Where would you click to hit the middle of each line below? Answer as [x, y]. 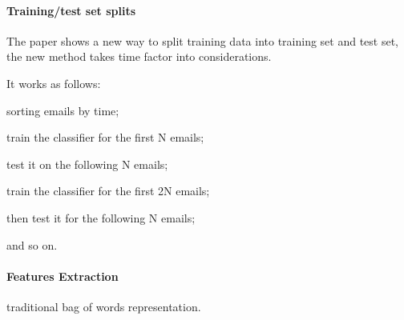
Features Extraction [63, 276]
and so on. [32, 244]
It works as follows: [54, 83]
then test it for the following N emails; [101, 217]
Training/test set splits [71, 10]
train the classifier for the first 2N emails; [108, 191]
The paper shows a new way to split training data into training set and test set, [203, 40]
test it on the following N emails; [87, 164]
